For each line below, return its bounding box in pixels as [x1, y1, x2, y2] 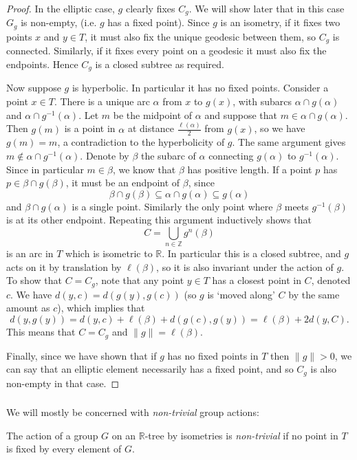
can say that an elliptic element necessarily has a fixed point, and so [6, 362, 294, 376]
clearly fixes [125, 1, 175, 15]
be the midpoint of [113, 107, 193, 122]
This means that [6, 325, 76, 339]
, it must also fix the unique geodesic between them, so [85, 29, 316, 43]
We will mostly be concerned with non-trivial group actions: [6, 405, 259, 419]
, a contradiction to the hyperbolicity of [57, 135, 225, 149]
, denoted [311, 273, 351, 287]
